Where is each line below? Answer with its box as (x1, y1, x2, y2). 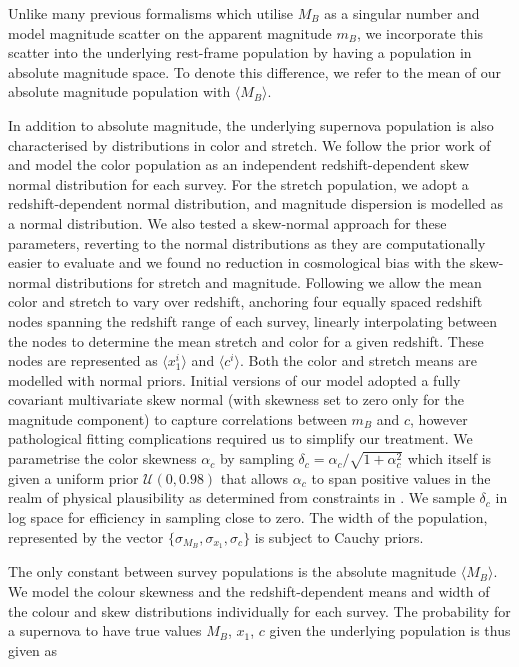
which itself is (407, 448, 492, 469)
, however (410, 408, 468, 429)
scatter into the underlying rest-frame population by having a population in (8, 42, 472, 63)
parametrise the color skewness (8, 448, 197, 469)
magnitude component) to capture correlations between (8, 408, 347, 429)
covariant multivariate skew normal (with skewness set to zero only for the (8, 389, 464, 410)
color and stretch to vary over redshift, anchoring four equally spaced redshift (8, 291, 483, 312)
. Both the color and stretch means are (239, 350, 477, 371)
